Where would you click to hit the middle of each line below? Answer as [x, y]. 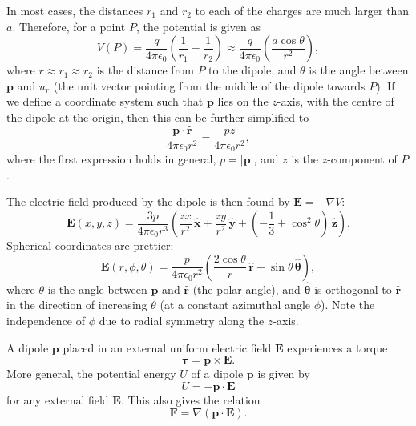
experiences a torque [337, 347]
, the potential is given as [198, 26]
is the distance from [145, 70]
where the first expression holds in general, [111, 159]
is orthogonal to [353, 289]
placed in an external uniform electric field [167, 347]
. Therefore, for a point [69, 26]
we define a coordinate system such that [105, 101]
